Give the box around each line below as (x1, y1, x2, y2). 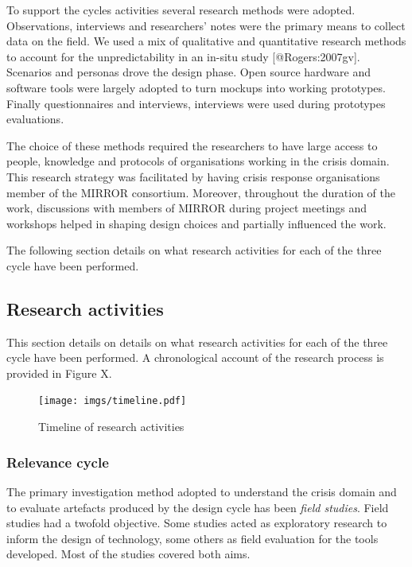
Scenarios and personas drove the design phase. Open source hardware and (6, 64, 371, 80)
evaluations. (6, 111, 64, 127)
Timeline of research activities (38, 418, 185, 435)
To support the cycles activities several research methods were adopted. (6, 2, 356, 17)
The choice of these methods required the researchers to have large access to (6, 137, 378, 153)
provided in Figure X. (6, 364, 112, 381)
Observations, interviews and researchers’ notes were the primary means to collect (6, 17, 406, 33)
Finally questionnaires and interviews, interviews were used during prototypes (6, 95, 386, 111)
